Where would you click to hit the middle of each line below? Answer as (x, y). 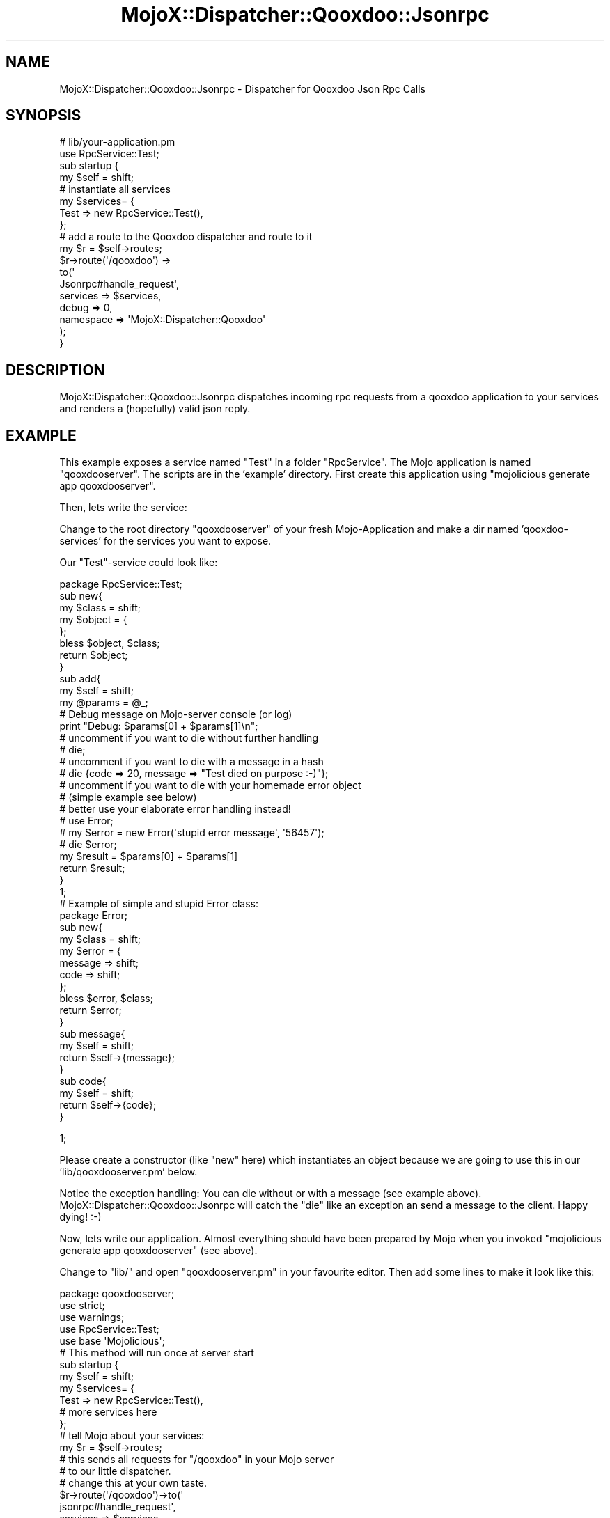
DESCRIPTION (55, 370)
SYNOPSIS (44, 116)
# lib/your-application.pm (117, 142)
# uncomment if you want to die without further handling (189, 738)
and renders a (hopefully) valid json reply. (155, 409)
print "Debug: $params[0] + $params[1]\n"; (159, 726)
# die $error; (88, 845)
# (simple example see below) (128, 797)
